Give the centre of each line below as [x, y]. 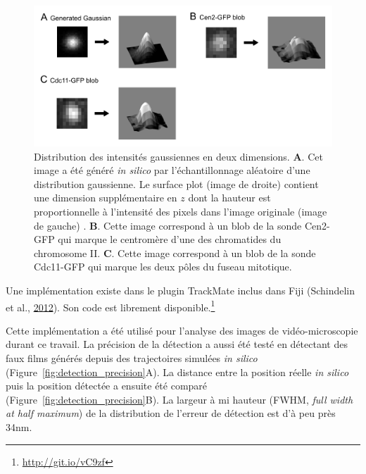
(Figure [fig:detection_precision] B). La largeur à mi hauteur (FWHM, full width [179, 399]
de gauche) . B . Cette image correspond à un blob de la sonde [168, 225]
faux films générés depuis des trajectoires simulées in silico [132, 357]
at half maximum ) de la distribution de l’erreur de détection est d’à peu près [171, 413]
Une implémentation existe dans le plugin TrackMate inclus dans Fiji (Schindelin [181, 290]
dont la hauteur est [229, 198]
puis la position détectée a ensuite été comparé [107, 386]
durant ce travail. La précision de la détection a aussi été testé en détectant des [177, 344]
